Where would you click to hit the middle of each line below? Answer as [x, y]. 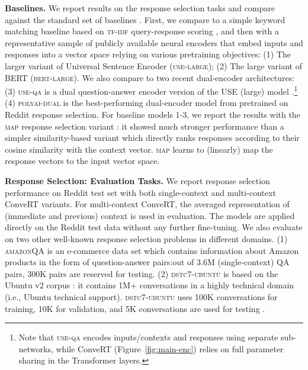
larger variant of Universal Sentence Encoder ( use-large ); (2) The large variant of [153, 65]
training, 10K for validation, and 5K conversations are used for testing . [135, 308]
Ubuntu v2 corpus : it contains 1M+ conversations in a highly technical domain [150, 285]
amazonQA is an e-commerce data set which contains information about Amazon [152, 250]
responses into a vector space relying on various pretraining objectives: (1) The [148, 54]
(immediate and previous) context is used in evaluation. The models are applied [150, 215]
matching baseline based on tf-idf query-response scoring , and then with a [142, 31]
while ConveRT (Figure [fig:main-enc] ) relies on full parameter [170, 348]
